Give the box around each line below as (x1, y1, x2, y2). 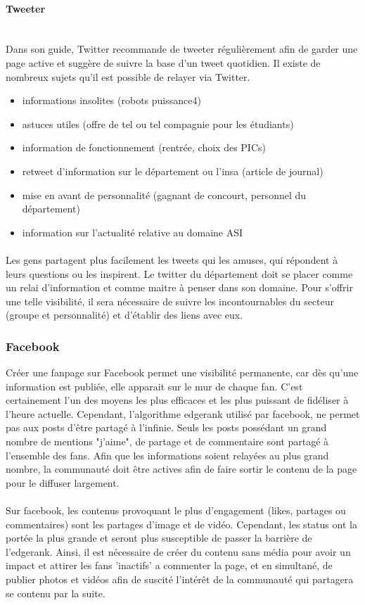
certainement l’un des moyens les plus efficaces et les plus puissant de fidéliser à (6, 393, 349, 407)
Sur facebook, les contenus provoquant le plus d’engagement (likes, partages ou (6, 503, 346, 518)
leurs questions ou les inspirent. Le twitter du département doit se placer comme (6, 266, 353, 281)
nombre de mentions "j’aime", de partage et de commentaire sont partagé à (6, 434, 329, 449)
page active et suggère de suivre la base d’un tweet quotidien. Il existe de (6, 55, 321, 70)
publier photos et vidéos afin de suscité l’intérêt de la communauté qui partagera (6, 572, 354, 587)
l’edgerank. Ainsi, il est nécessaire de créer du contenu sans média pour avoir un (6, 544, 351, 559)
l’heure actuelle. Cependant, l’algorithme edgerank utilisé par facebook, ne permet (6, 406, 360, 421)
